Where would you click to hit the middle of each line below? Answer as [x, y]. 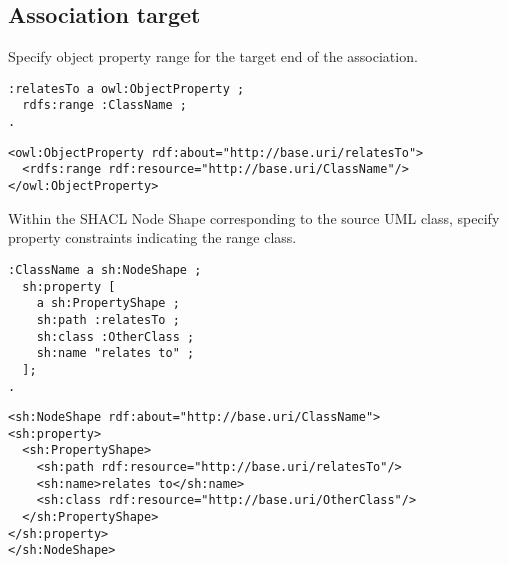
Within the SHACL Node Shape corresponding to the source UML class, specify [254, 217]
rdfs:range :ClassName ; [104, 105]
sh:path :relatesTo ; [108, 319]
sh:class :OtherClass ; [115, 336]
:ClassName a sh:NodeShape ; [105, 269]
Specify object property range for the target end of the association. [213, 56]
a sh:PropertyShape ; [108, 303]
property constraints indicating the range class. [152, 237]
